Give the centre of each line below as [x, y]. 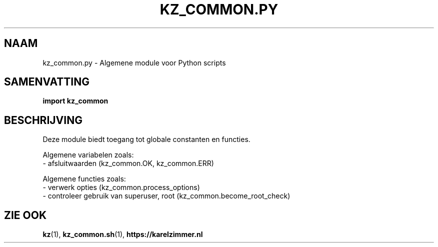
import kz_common [75, 101]
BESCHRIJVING [43, 120]
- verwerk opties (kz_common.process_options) [121, 187]
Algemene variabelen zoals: [88, 155]
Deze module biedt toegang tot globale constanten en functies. [146, 139]
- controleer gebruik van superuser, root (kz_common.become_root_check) [166, 196]
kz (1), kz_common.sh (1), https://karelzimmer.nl [123, 234]
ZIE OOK [25, 215]
